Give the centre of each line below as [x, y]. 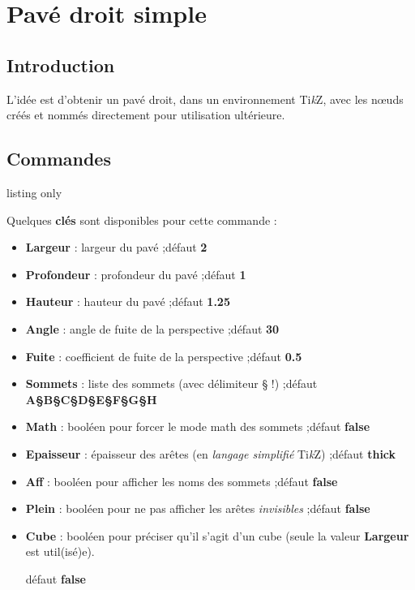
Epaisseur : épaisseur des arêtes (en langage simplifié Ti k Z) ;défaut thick [211, 453]
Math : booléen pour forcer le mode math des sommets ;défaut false [198, 426]
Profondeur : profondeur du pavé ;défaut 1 [136, 274]
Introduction [61, 65]
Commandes [59, 159]
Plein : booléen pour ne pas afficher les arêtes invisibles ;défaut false [198, 508]
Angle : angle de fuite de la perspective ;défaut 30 [152, 328]
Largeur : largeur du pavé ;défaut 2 [116, 247]
